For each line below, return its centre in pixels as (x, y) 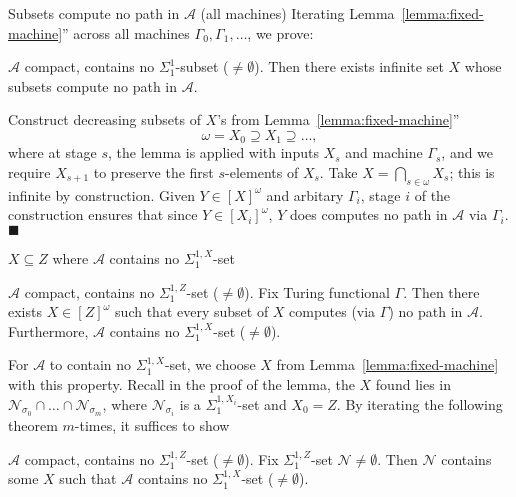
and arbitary (305, 194)
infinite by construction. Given (101, 194)
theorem (33, 425)
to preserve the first (153, 172)
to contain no (90, 364)
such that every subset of (192, 311)
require (29, 172)
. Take (338, 172)
